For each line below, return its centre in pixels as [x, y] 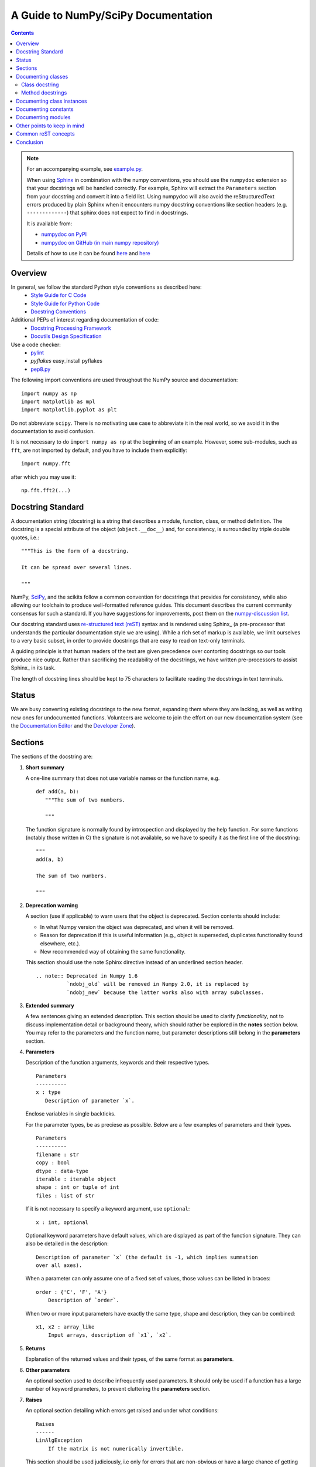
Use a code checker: [36, 344]
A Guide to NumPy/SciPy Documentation [112, 15]
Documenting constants [45, 109]
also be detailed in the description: [67, 1243]
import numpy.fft [46, 464]
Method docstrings [44, 93]
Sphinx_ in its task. [33, 668]
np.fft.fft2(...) [46, 491]
